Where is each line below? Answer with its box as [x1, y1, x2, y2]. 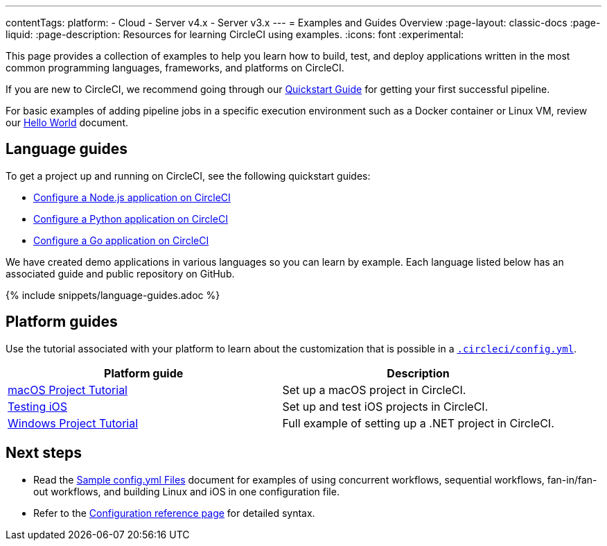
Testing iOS [8, 399, 68, 413]
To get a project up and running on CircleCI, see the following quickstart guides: [6, 169, 371, 182]
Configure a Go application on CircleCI [33, 234, 209, 246]
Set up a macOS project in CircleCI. [282, 382, 466, 397]
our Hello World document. [6, 117, 129, 128]
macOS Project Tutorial [8, 382, 127, 397]
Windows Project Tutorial [8, 416, 139, 430]
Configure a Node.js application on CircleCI [33, 191, 231, 203]
